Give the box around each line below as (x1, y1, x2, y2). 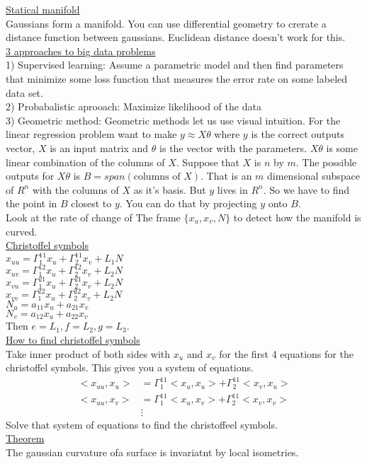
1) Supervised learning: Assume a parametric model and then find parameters (6, 57, 344, 72)
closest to (71, 196, 112, 211)
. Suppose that (176, 154, 239, 169)
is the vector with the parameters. (159, 140, 307, 155)
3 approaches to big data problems (6, 43, 156, 58)
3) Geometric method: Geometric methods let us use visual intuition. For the (6, 112, 341, 127)
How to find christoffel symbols (6, 332, 140, 347)
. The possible (295, 154, 357, 169)
